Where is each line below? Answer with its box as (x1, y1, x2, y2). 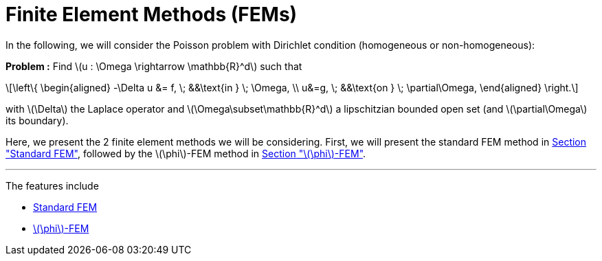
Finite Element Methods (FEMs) (5, 3, 298, 26)
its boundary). (5, 114, 69, 126)
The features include (5, 179, 99, 192)
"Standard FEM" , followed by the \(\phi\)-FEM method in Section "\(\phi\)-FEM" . (5, 147, 366, 159)
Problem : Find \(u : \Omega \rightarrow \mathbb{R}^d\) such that (5, 60, 302, 72)
